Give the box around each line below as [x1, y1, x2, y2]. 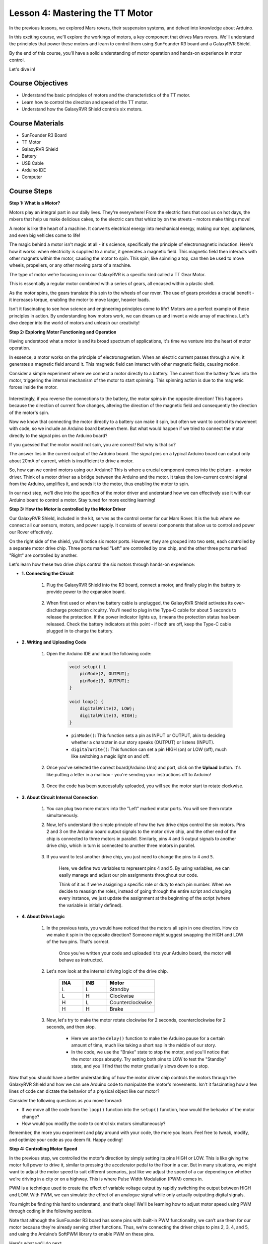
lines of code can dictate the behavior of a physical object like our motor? [9, 1088, 160, 1094]
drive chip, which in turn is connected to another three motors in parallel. [46, 842, 196, 848]
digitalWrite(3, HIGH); [79, 713, 137, 719]
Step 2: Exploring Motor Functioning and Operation [9, 329, 117, 335]
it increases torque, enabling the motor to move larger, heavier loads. [9, 297, 150, 303]
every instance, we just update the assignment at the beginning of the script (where [59, 895, 230, 901]
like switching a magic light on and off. [71, 753, 150, 759]
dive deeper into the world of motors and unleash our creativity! [9, 320, 140, 326]
